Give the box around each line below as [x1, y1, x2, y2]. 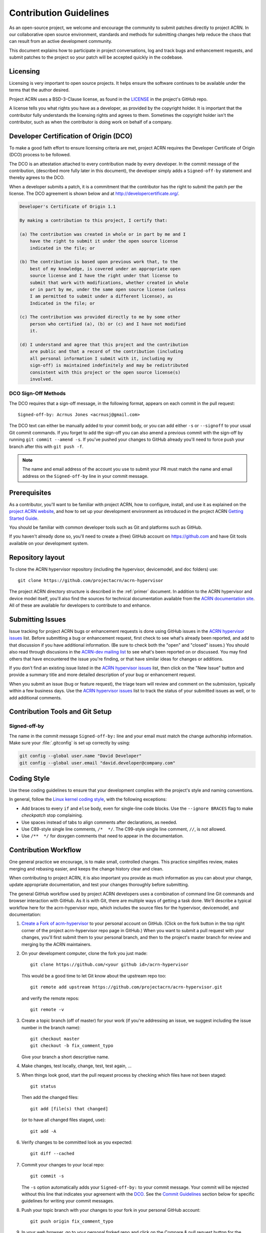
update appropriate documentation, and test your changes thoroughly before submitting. [9, 882, 189, 888]
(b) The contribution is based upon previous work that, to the [19, 259, 178, 265]
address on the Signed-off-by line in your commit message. [22, 473, 149, 479]
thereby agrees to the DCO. [9, 175, 65, 181]
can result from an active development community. [9, 38, 113, 44]
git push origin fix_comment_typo [30, 1219, 113, 1224]
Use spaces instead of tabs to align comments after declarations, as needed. [21, 819, 177, 825]
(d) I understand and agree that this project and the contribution [19, 342, 189, 348]
